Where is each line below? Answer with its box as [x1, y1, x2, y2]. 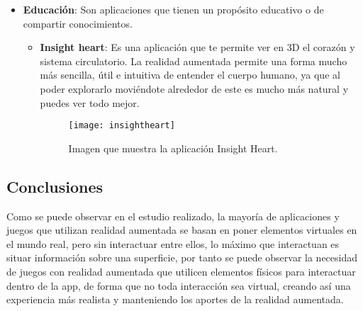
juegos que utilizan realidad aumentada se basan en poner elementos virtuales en [6, 222, 357, 237]
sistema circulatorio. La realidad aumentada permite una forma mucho [40, 53, 347, 68]
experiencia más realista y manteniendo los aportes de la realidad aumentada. [6, 292, 344, 307]
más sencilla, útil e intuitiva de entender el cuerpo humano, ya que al [40, 67, 340, 82]
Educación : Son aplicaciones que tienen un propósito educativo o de [23, 2, 324, 16]
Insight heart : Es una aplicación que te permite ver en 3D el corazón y [40, 40, 355, 55]
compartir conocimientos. [23, 16, 133, 30]
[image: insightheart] [68, 120, 175, 131]
